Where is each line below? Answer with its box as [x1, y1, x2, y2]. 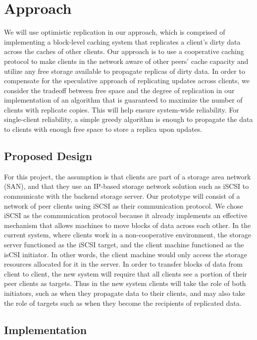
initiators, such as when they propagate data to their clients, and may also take [4, 287, 245, 298]
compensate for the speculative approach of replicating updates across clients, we [4, 75, 250, 86]
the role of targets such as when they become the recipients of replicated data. [4, 297, 242, 308]
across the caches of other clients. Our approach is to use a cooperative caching [4, 46, 244, 57]
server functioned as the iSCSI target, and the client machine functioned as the [4, 239, 244, 250]
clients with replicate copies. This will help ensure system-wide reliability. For [4, 104, 239, 114]
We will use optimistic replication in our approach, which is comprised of [4, 27, 225, 37]
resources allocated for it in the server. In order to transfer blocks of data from [4, 259, 243, 269]
